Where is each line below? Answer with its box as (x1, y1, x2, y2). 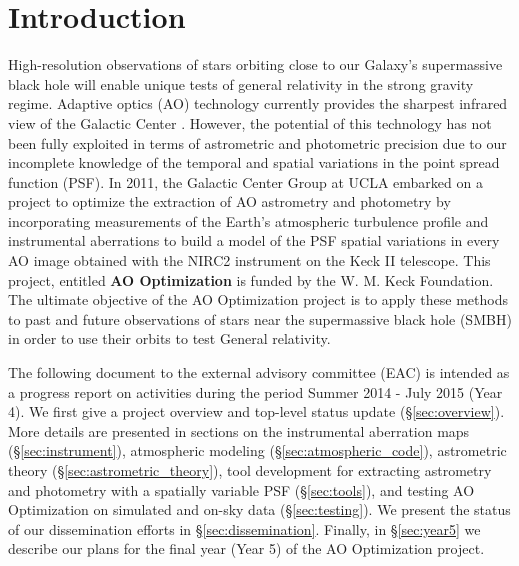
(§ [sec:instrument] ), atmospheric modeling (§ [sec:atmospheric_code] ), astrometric (8, 440, 507, 461)
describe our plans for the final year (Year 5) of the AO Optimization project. (8, 538, 485, 559)
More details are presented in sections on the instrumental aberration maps (8, 420, 470, 441)
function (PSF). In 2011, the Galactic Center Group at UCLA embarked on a (8, 171, 483, 192)
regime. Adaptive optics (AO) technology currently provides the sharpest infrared (8, 93, 508, 114)
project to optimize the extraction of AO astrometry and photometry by (8, 191, 451, 212)
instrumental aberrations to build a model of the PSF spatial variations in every (8, 230, 500, 251)
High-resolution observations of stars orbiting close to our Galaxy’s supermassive (8, 54, 503, 75)
